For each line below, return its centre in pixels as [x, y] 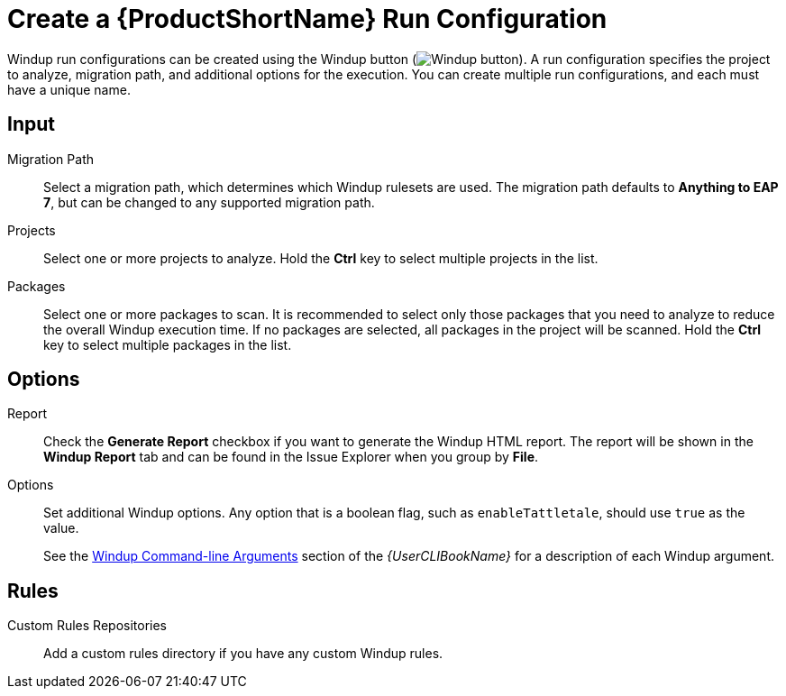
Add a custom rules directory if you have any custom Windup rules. [243, 654]
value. [61, 528]
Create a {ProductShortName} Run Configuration [307, 19]
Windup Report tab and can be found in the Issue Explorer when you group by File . [291, 457]
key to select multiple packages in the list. [168, 344]
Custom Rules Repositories [87, 626]
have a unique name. [69, 89]
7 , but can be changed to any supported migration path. [209, 202]
